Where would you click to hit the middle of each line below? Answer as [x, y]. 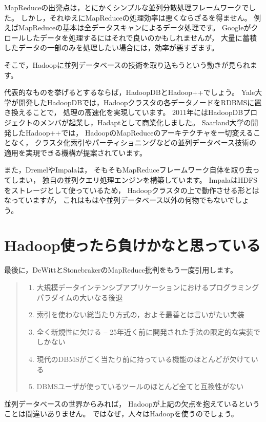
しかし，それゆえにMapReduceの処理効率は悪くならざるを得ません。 [136, 17]
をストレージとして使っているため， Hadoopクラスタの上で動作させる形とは [132, 190]
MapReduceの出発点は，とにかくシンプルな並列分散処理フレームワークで [127, 7]
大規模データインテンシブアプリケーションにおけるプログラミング [148, 287]
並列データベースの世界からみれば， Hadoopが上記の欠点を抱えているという [132, 403]
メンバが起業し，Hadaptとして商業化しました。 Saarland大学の [145, 122]
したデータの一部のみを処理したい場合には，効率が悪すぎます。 [111, 47]
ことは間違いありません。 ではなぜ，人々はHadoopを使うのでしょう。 [121, 414]
